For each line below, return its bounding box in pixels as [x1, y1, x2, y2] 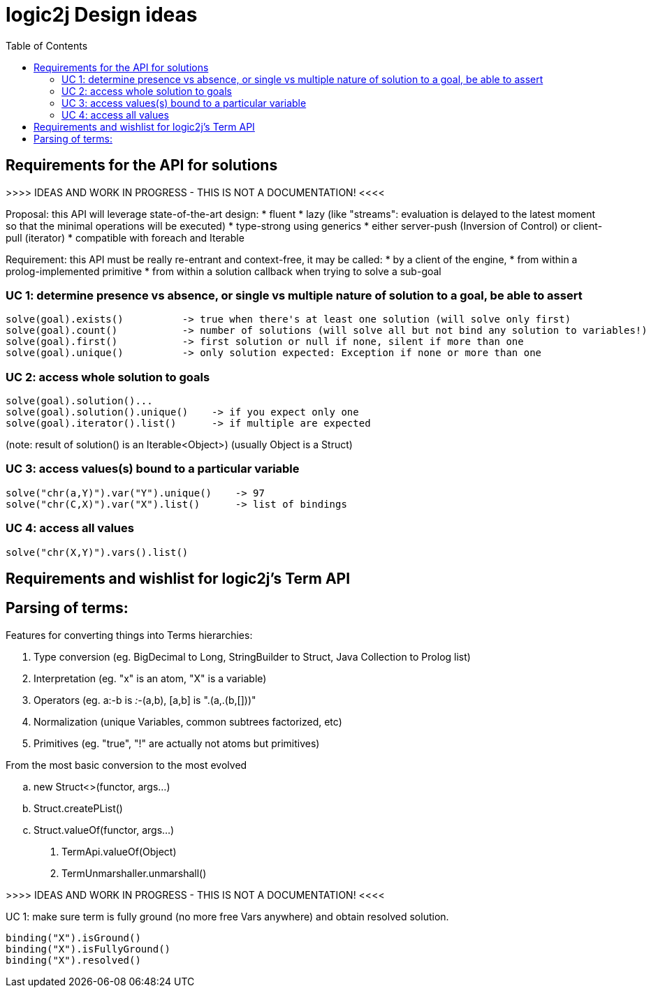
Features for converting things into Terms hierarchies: [6, 628, 253, 641]
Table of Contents [6, 39, 88, 52]
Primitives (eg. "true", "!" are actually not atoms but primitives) [34, 737, 320, 749]
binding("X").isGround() [6, 932, 141, 943]
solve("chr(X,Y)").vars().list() [6, 546, 189, 558]
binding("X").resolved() [6, 954, 141, 966]
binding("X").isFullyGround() [6, 943, 171, 955]
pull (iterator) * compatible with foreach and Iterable [6, 231, 244, 244]
